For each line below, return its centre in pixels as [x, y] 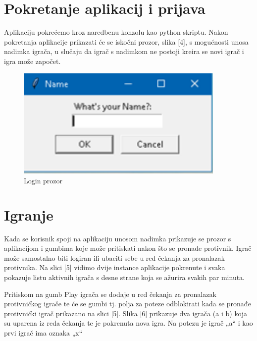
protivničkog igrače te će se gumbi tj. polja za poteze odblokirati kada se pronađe [128, 304]
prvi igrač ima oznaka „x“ [43, 333]
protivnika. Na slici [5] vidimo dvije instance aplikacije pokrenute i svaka [115, 267]
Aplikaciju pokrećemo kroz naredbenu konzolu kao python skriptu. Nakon [116, 32]
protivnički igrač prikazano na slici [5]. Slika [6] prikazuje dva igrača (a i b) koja [126, 313]
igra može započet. [32, 61]
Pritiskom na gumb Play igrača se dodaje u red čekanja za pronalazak [110, 294]
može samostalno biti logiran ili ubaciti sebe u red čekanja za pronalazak [115, 257]
